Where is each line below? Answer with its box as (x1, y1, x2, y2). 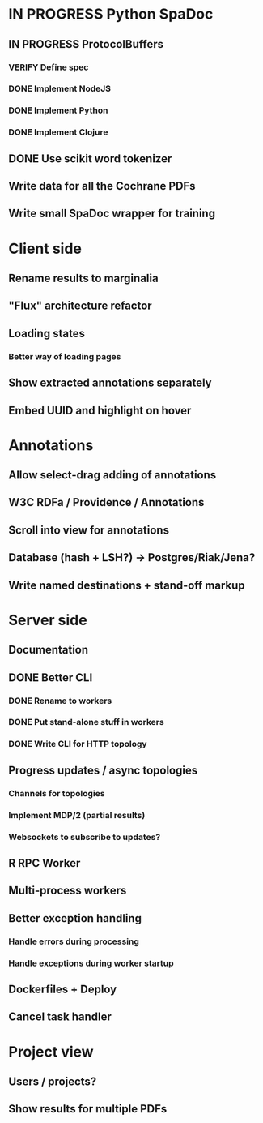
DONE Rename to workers (8, 695, 112, 706)
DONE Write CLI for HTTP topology (8, 739, 147, 750)
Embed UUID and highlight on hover (8, 403, 192, 418)
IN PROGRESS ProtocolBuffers (8, 37, 164, 51)
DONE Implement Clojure (8, 126, 108, 138)
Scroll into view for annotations (8, 523, 170, 537)
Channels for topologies (8, 787, 105, 799)
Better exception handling (8, 911, 142, 925)
